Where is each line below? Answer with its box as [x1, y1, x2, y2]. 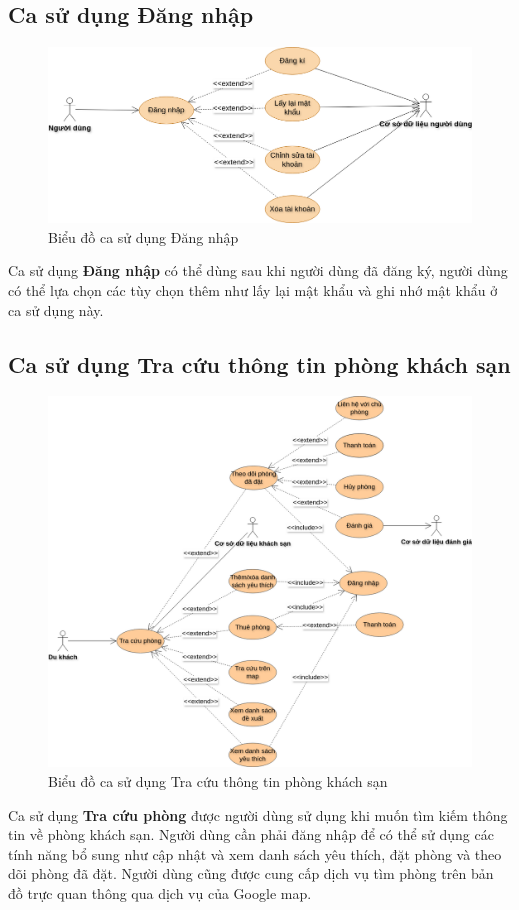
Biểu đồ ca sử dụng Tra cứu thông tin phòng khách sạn [48, 770, 388, 791]
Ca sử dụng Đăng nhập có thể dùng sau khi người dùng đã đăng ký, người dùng [8, 260, 508, 281]
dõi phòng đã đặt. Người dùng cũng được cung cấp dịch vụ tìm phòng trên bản [8, 863, 494, 884]
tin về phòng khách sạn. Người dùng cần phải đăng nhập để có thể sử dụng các [8, 824, 494, 845]
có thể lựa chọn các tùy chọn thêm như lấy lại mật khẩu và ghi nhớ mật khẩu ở [8, 279, 498, 300]
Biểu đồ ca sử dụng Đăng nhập [48, 226, 239, 247]
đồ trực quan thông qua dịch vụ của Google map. [8, 882, 312, 903]
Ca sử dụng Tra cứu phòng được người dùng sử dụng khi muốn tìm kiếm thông [8, 804, 508, 825]
